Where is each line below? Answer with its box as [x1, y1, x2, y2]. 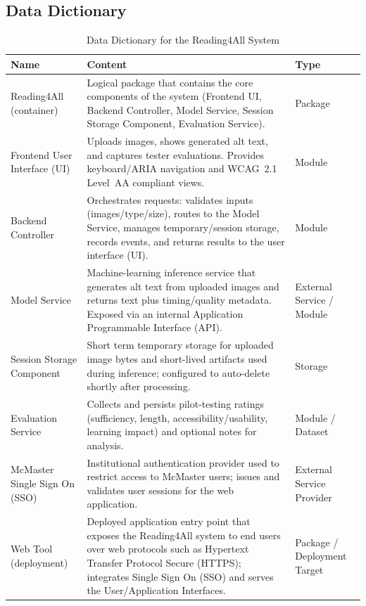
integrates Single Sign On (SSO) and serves [87, 569, 274, 584]
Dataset [295, 424, 329, 439]
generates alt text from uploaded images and [87, 278, 279, 293]
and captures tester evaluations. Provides [87, 147, 265, 162]
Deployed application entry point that [87, 514, 251, 529]
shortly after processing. [87, 379, 191, 394]
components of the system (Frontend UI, [87, 89, 262, 103]
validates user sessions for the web [87, 482, 234, 497]
